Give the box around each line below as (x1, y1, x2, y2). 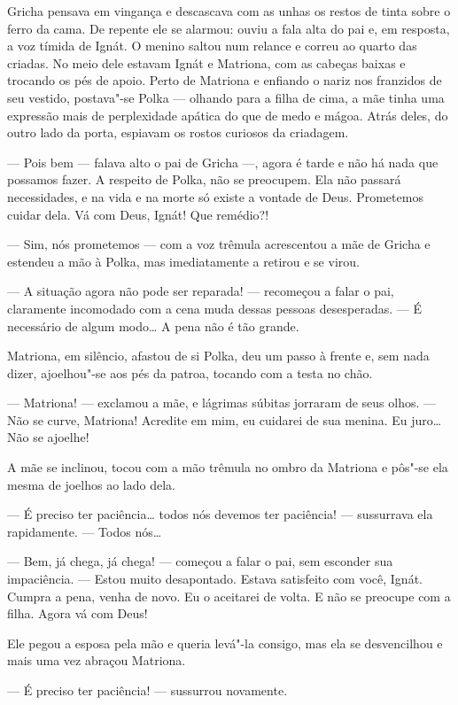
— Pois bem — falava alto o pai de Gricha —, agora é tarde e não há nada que (7, 152, 439, 171)
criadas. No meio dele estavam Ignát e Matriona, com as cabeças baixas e (7, 53, 406, 72)
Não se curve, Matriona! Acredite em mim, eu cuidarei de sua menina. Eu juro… (7, 410, 442, 429)
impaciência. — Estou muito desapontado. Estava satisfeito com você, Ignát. (7, 569, 423, 588)
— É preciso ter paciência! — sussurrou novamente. (7, 681, 288, 699)
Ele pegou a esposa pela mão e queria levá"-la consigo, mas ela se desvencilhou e (7, 633, 443, 652)
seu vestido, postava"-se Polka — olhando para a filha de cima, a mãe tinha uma (7, 88, 445, 106)
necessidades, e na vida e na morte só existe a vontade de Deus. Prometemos (7, 187, 423, 205)
